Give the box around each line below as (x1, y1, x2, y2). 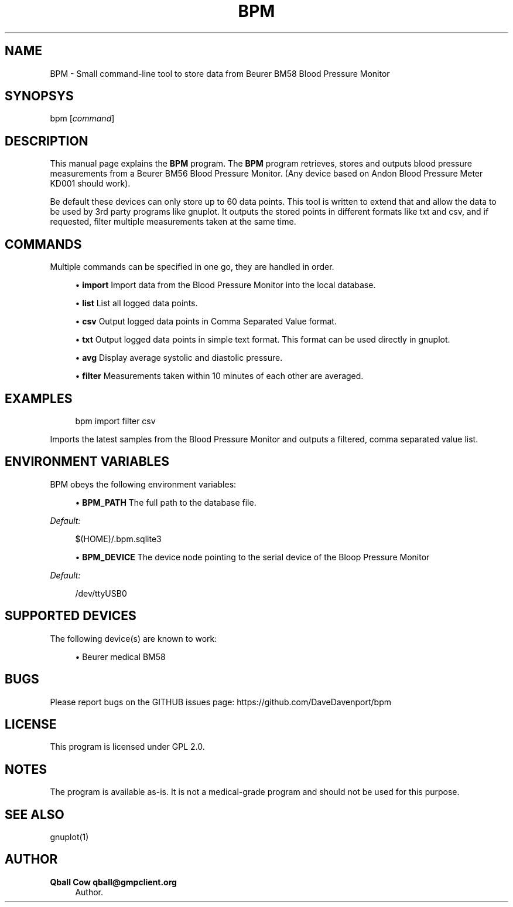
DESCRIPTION (5, 133, 88, 148)
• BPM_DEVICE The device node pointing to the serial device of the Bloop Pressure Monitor (75, 551, 430, 562)
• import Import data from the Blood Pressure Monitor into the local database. (75, 280, 376, 290)
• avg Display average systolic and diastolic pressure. (75, 353, 283, 363)
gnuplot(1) (50, 832, 89, 842)
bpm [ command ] (50, 113, 115, 124)
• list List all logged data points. (75, 298, 198, 309)
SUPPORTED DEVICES (5, 608, 136, 624)
